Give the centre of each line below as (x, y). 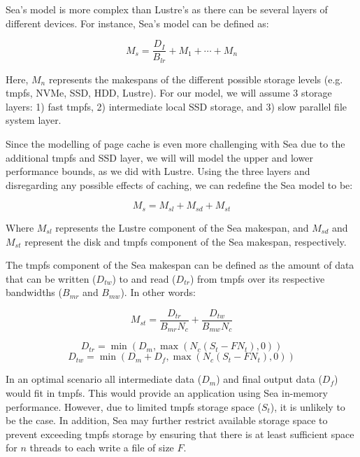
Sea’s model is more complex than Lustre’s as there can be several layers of (167, 9)
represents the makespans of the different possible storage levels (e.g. (196, 79)
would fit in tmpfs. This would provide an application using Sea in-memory (167, 392)
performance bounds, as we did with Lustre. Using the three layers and (158, 171)
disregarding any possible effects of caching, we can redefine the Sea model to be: (179, 184)
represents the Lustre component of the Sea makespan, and (182, 227)
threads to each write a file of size (102, 448)
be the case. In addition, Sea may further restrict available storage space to (167, 420)
